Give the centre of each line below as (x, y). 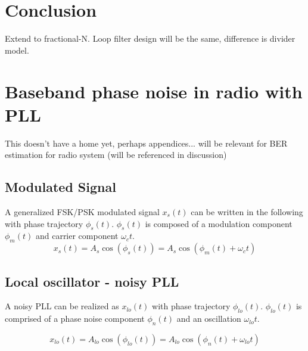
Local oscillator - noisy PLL (92, 281)
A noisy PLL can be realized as (62, 306)
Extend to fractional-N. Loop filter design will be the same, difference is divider (150, 38)
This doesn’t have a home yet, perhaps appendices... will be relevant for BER (146, 143)
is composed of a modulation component (219, 223)
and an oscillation (209, 319)
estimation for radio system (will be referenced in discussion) (116, 155)
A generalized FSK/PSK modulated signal (82, 212)
